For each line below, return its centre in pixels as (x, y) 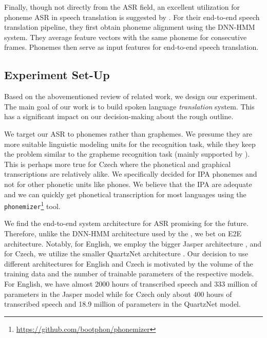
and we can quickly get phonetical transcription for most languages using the (125, 194)
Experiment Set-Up (57, 75)
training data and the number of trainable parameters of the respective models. (129, 274)
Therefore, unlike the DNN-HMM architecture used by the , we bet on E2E (123, 233)
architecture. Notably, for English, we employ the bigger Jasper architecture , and (133, 243)
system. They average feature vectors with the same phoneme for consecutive (126, 37)
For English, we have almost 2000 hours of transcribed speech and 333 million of (131, 283)
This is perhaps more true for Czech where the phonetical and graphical (118, 164)
